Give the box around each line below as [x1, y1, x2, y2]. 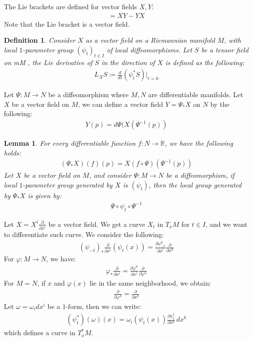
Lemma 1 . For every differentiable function [4, 138, 136, 148]
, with [224, 35, 241, 45]
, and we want [205, 219, 248, 229]
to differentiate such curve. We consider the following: [4, 229, 164, 239]
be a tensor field [201, 44, 249, 54]
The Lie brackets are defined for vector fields [4, 1, 137, 11]
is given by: [28, 190, 62, 200]
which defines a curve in [4, 327, 75, 338]
